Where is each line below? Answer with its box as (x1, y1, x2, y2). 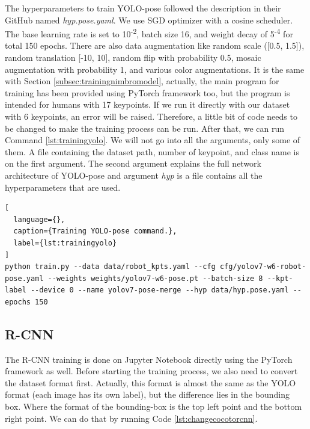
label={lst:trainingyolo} (13, 238, 117, 247)
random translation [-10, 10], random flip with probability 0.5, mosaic (5, 51, 261, 64)
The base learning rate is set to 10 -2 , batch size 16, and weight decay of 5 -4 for (5, 26, 293, 40)
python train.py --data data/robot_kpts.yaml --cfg (5, 262, 216, 271)
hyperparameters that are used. (5, 181, 121, 193)
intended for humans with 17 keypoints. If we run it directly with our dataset (5, 98, 290, 111)
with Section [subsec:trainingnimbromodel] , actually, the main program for (5, 75, 279, 87)
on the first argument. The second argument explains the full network (5, 157, 261, 170)
